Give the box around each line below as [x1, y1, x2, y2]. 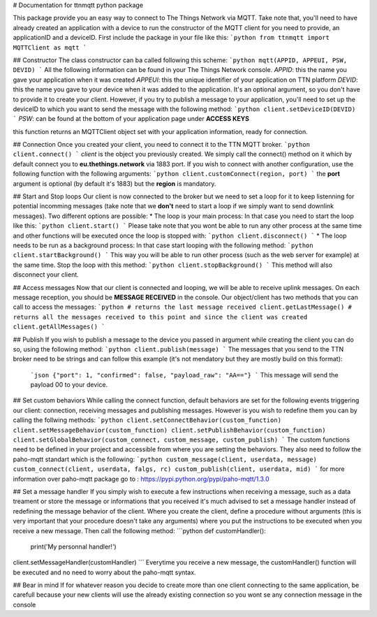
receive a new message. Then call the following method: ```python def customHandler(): [13, 526, 267, 535]
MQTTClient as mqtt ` [13, 43, 87, 52]
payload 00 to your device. [30, 381, 108, 389]
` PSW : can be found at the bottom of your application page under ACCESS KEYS [13, 115, 249, 123]
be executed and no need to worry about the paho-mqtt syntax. [13, 568, 196, 576]
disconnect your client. [13, 270, 80, 279]
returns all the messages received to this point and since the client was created [13, 313, 308, 321]
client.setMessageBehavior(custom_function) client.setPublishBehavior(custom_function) [13, 426, 326, 434]
